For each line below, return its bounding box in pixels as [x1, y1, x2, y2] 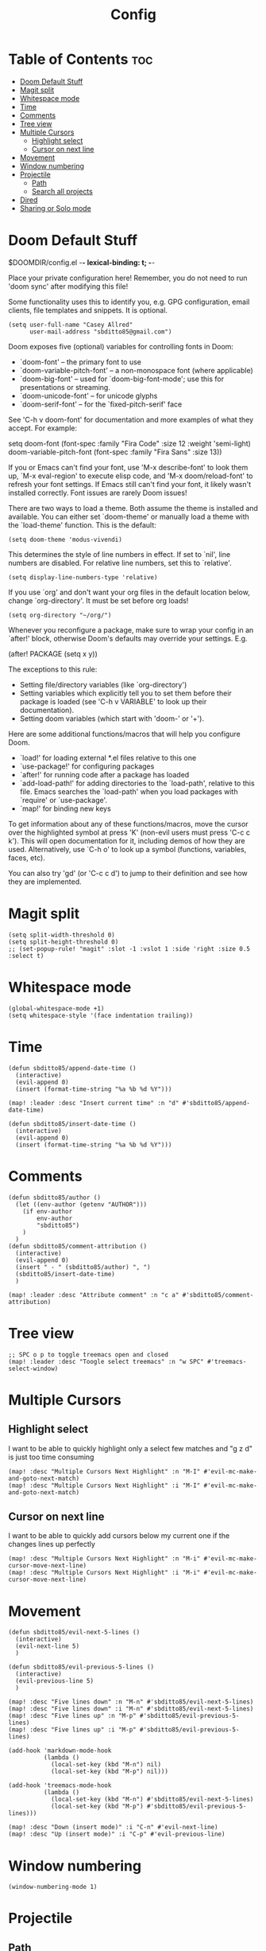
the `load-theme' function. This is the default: [8, 520, 156, 530]
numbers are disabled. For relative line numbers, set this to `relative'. [8, 558, 232, 567]
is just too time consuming [8, 1452, 94, 1462]
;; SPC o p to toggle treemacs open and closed [8, 1350, 169, 1358]
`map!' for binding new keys [19, 804, 111, 813]
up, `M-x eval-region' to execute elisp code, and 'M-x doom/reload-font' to [8, 471, 253, 481]
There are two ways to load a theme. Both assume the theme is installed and [8, 503, 258, 512]
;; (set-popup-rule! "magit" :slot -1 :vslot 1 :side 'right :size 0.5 [8, 944, 250, 952]
